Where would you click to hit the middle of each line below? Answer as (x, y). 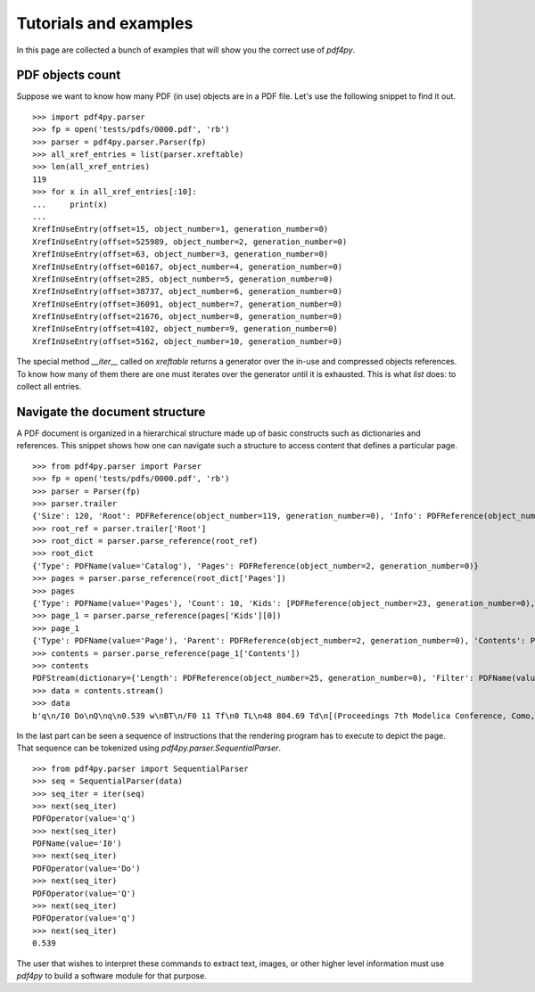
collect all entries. (49, 387)
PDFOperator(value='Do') (86, 868)
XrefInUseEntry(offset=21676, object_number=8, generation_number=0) (188, 317)
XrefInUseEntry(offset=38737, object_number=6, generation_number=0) (188, 291)
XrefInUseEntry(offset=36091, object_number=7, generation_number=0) (188, 304)
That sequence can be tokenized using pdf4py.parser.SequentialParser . (148, 748)
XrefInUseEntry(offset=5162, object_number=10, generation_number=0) (188, 341)
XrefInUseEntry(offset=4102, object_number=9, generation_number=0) (185, 329)
